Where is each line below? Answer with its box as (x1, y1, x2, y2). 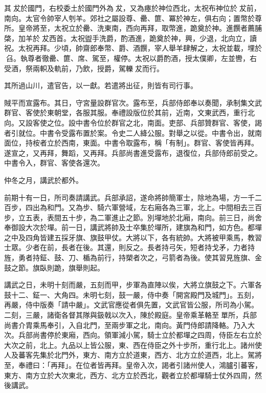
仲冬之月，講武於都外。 (4, 174, 83, 185)
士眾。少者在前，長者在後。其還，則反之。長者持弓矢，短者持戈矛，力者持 (4, 242, 255, 253)
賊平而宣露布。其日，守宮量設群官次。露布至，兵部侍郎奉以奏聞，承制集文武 (4, 97, 262, 108)
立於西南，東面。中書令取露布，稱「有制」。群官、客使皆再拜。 (47, 137, 258, 148)
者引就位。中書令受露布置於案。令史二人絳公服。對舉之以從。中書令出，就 (4, 127, 255, 138)
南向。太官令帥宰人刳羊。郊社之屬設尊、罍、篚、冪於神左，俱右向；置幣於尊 (4, 12, 262, 23)
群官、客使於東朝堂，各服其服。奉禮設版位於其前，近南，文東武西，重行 (4, 107, 248, 118)
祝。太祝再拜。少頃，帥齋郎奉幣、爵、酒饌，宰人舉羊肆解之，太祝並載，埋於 (4, 43, 262, 53)
